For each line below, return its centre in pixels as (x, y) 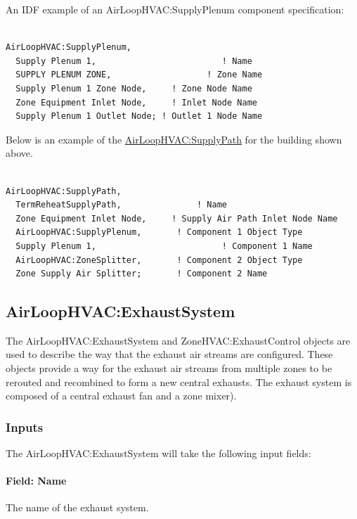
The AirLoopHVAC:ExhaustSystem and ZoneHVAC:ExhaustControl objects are (178, 340)
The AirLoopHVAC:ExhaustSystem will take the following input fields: (158, 453)
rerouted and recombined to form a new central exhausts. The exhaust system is (179, 382)
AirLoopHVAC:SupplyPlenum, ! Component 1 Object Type (159, 232)
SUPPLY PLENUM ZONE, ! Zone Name (139, 75)
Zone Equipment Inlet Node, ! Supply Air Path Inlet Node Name (177, 218)
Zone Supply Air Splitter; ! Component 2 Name (142, 274)
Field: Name (36, 481)
